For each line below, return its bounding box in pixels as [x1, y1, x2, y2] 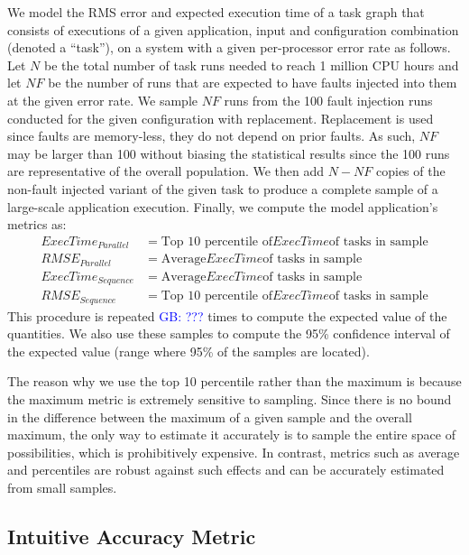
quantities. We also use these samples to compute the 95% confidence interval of [7, 324, 450, 343]
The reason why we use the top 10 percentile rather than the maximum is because [7, 372, 462, 391]
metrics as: [7, 215, 67, 234]
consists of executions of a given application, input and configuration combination [7, 20, 459, 39]
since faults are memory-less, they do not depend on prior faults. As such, [7, 126, 416, 145]
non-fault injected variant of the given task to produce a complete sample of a [7, 179, 438, 198]
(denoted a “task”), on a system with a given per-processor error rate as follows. [7, 38, 451, 57]
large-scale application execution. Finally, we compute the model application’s [7, 197, 438, 216]
